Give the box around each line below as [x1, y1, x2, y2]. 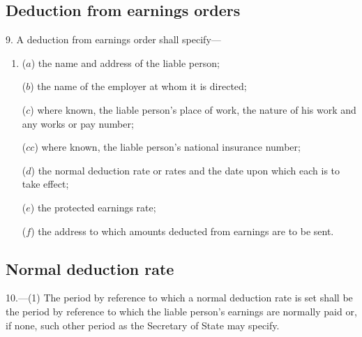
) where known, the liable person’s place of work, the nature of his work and [30, 102, 356, 117]
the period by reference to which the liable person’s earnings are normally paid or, [6, 304, 357, 318]
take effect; [22, 177, 69, 191]
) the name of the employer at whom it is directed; [30, 79, 247, 93]
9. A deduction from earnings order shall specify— [6, 32, 221, 47]
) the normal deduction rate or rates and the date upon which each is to [31, 163, 340, 177]
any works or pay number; [22, 116, 134, 130]
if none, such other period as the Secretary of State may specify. [6, 317, 280, 332]
